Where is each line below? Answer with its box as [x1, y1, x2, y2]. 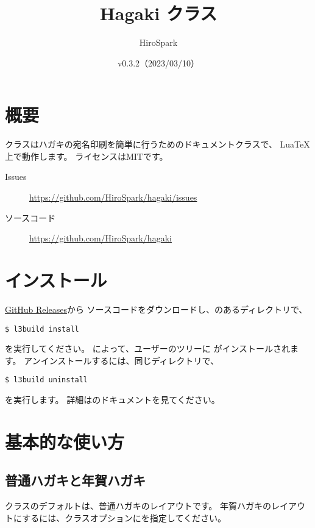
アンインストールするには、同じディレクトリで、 [24, 354, 219, 366]
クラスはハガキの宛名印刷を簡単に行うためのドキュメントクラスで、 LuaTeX [5, 138, 310, 151]
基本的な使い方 [5, 429, 125, 454]
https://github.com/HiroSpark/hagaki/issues [29, 191, 197, 204]
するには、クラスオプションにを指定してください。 [22, 511, 227, 524]
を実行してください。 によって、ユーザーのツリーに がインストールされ [5, 342, 291, 355]
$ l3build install [5, 324, 79, 334]
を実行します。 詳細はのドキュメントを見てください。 [5, 393, 220, 406]
